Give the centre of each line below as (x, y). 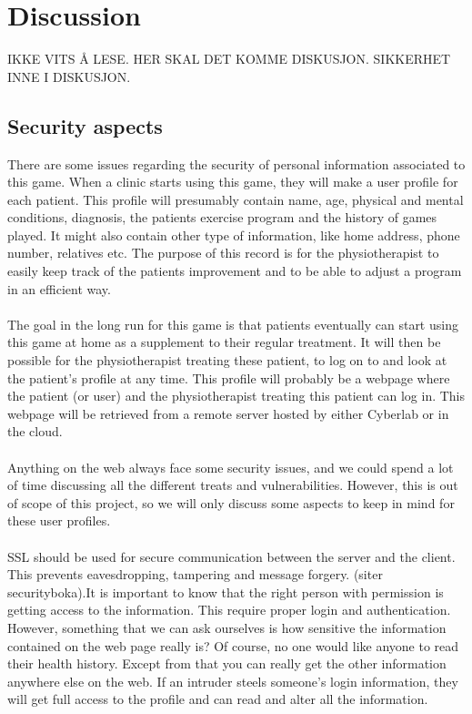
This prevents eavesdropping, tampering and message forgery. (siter (195, 574)
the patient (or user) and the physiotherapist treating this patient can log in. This (236, 396)
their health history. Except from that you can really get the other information (227, 663)
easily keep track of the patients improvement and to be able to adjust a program (235, 271)
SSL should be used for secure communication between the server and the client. (231, 556)
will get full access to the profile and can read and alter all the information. (218, 699)
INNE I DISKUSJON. (69, 76)
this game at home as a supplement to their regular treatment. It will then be (224, 342)
